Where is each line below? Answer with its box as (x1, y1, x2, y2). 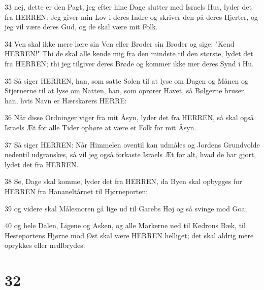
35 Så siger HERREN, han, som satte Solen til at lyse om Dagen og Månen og (5, 75, 249, 86)
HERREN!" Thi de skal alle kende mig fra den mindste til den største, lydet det (5, 48, 253, 59)
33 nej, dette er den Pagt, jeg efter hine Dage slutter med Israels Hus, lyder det (5, 2, 252, 12)
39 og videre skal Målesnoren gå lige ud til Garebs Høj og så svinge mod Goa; (5, 203, 247, 213)
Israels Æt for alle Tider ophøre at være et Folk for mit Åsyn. (5, 122, 196, 132)
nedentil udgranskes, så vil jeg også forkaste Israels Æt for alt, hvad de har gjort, (5, 149, 256, 160)
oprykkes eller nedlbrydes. (5, 240, 85, 250)
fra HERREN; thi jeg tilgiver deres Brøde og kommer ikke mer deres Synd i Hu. (5, 58, 254, 68)
